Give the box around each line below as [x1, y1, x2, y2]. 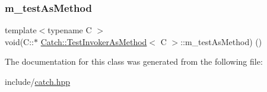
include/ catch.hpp [5, 75, 71, 87]
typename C [47, 24, 92, 36]
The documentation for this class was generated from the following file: [5, 55, 263, 68]
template [5, 24, 37, 36]
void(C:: [5, 35, 34, 47]
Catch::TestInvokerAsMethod [40, 35, 147, 47]
